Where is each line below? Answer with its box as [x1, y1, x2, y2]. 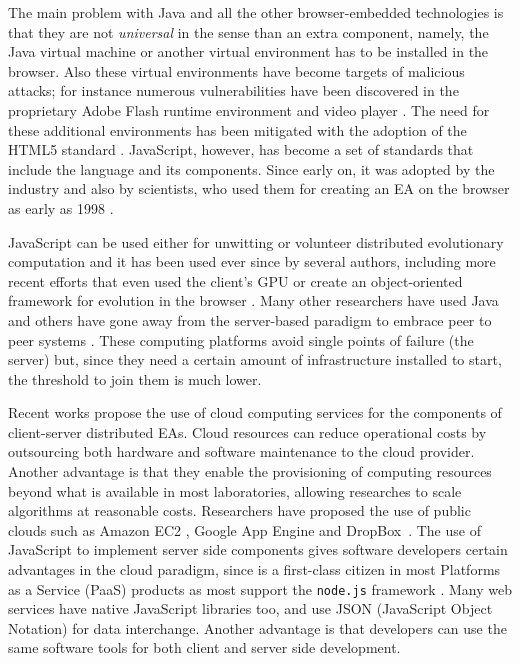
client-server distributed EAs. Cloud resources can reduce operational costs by [8, 421, 487, 442]
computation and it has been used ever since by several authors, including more [8, 251, 496, 272]
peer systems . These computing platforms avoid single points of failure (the [8, 329, 474, 350]
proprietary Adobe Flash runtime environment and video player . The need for [8, 99, 490, 120]
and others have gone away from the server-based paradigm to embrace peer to [8, 309, 492, 330]
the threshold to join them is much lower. [8, 368, 262, 389]
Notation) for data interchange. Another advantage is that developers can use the [8, 617, 507, 638]
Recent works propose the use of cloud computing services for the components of [8, 402, 502, 423]
